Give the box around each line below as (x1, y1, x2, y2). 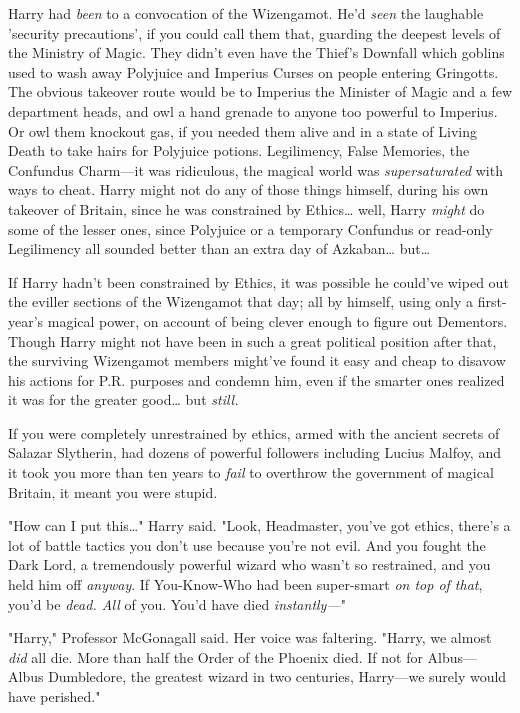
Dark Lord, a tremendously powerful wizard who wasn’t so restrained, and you (8, 554, 491, 575)
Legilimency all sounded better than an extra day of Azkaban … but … (8, 238, 431, 259)
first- (477, 291, 507, 312)
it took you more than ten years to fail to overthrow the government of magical (8, 462, 494, 483)
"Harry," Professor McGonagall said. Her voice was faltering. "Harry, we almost (8, 627, 492, 648)
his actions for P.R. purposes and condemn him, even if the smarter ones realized (8, 369, 505, 390)
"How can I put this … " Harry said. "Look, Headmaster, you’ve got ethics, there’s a (8, 515, 511, 536)
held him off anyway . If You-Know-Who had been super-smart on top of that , (8, 574, 483, 595)
